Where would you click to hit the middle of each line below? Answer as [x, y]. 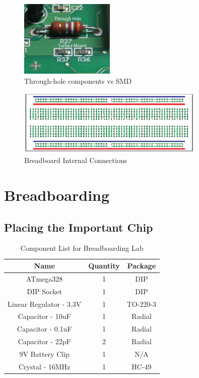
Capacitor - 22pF [44, 341]
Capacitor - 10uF [44, 316]
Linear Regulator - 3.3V [45, 304]
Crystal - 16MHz [44, 366]
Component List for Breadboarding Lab [82, 248]
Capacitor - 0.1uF [44, 329]
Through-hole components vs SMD [78, 80]
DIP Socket [44, 291]
